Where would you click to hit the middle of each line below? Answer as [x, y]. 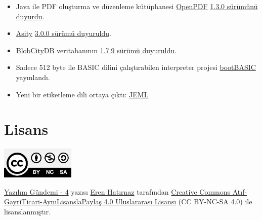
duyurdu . [30, 16]
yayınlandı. [33, 77]
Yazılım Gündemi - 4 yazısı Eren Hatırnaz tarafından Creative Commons [117, 191]
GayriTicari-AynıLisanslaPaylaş [53, 201]
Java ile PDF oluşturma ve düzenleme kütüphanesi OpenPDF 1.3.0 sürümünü [137, 6]
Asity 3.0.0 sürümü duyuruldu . [63, 33]
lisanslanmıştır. [28, 211]
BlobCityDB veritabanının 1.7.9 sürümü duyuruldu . [96, 50]
